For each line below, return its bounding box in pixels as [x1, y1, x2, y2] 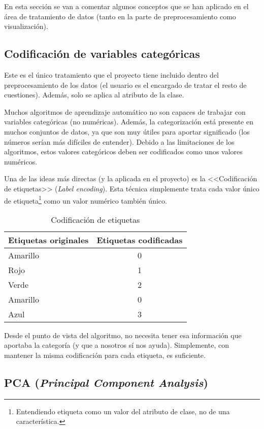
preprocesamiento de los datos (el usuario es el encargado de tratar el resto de [4, 79, 247, 90]
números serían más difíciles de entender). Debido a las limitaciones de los [4, 136, 235, 147]
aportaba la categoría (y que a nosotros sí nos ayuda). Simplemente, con [4, 340, 229, 350]
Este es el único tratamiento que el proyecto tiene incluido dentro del [4, 69, 219, 80]
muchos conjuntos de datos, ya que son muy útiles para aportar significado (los [4, 126, 250, 137]
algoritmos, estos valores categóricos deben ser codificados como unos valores [4, 146, 243, 157]
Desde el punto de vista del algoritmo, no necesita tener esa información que [4, 329, 242, 340]
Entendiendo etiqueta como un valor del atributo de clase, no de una [16, 406, 230, 416]
